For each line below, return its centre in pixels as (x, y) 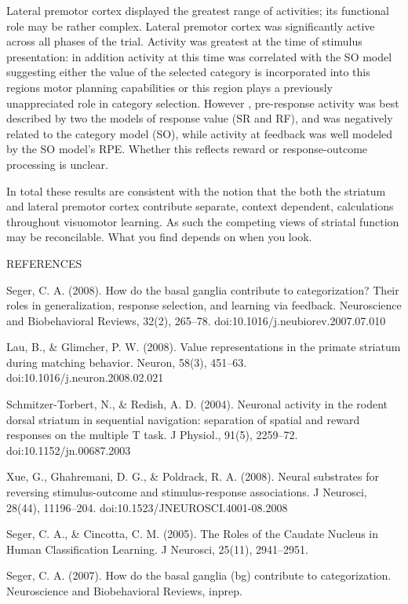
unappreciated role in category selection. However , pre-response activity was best (203, 102)
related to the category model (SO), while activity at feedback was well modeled (200, 133)
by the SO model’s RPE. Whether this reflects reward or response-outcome (187, 149)
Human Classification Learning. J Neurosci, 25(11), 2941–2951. (157, 549)
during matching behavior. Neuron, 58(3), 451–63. (127, 362)
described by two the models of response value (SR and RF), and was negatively (200, 118)
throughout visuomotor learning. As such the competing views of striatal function (203, 221)
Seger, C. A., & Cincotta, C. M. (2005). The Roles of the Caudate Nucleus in (193, 534)
